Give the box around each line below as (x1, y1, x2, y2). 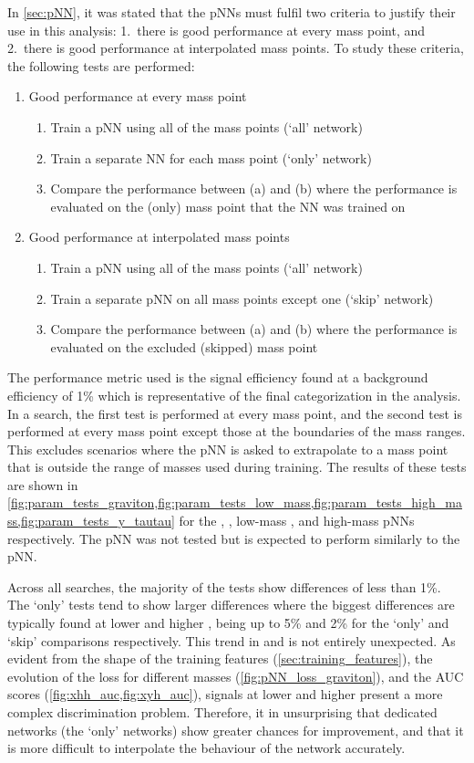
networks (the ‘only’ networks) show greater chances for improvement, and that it (7, 720, 464, 739)
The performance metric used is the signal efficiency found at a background (7, 368, 428, 387)
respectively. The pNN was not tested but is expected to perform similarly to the (7, 528, 460, 548)
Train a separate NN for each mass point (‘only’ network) (50, 148, 372, 167)
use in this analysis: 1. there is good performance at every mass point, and (7, 20, 426, 39)
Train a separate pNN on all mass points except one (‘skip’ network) (50, 288, 434, 308)
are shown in (7, 475, 78, 494)
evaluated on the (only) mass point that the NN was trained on (50, 196, 406, 215)
